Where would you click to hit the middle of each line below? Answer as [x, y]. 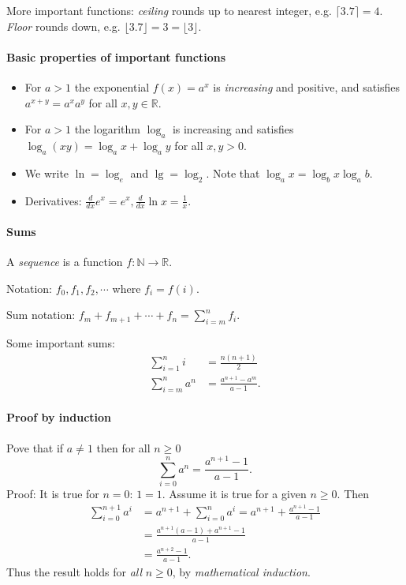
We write [47, 172]
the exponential [112, 86]
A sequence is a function [65, 262]
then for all [123, 447]
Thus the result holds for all [74, 571]
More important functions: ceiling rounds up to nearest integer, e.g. [169, 10]
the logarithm [107, 129]
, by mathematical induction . [241, 571]
